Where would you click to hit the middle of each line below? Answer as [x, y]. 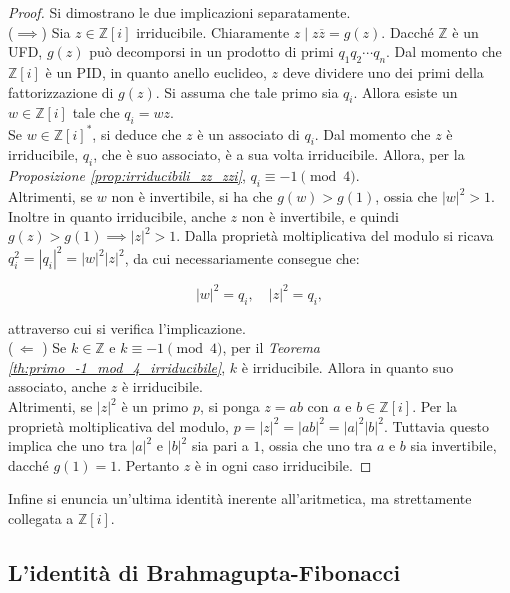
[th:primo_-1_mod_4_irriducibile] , [117, 366]
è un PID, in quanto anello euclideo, [156, 71]
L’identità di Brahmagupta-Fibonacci [204, 571]
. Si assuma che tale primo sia [247, 91]
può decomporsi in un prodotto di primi [211, 51]
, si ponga [230, 406]
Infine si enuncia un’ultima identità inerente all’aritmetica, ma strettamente [240, 498]
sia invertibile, [453, 445]
